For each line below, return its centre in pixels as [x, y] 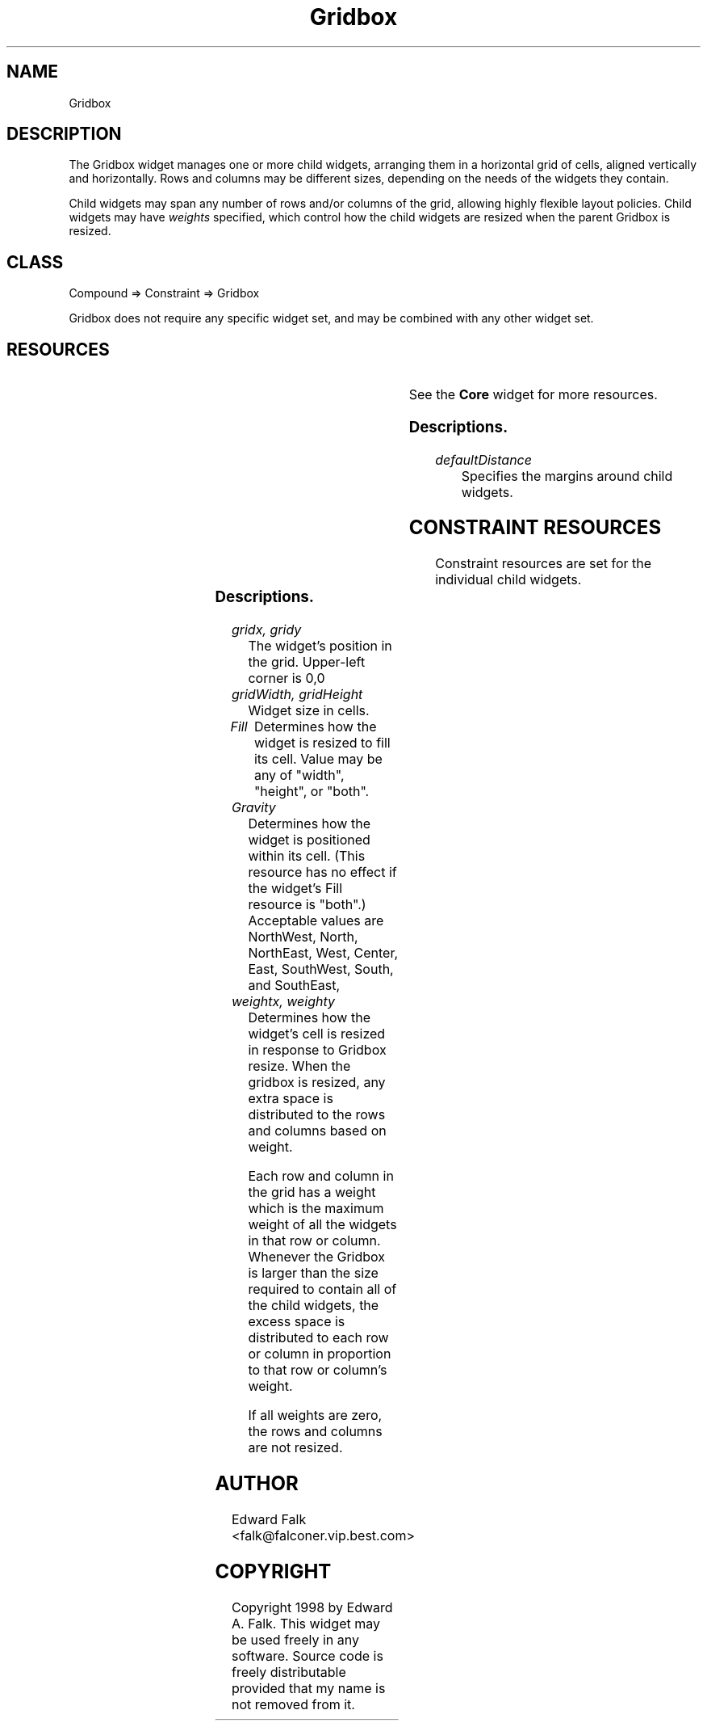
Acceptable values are [316, 921]
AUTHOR [257, 1483]
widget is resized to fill [322, 743]
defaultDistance [483, 459]
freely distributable [289, 1672]
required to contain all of [322, 1289]
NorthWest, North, [303, 937]
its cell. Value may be [318, 759]
